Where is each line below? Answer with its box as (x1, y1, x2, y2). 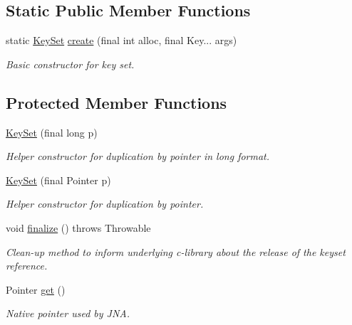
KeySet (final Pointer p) (6, 172, 111, 187)
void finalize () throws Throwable (6, 220, 151, 235)
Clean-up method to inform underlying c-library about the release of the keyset (6, 244, 346, 259)
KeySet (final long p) (6, 124, 98, 139)
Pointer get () (6, 282, 66, 297)
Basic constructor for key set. (6, 56, 135, 71)
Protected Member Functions (6, 91, 227, 113)
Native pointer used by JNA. (6, 306, 130, 321)
